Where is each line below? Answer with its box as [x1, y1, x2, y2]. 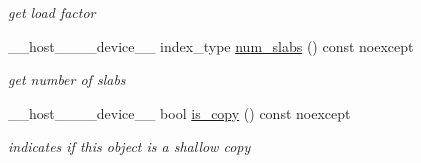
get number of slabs [8, 69, 126, 90]
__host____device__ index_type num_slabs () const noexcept [8, 35, 414, 56]
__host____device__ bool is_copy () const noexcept [8, 102, 351, 123]
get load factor [8, 2, 96, 22]
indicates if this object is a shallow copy [8, 136, 251, 157]
